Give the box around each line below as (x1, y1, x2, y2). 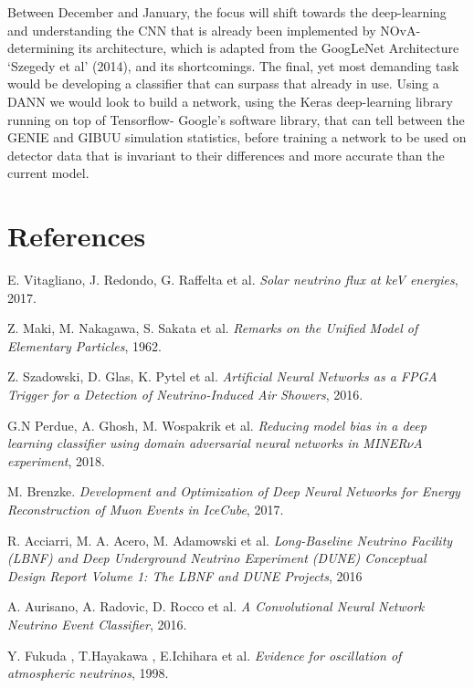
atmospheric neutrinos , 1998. (7, 663, 169, 683)
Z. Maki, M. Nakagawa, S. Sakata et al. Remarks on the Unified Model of (7, 318, 418, 338)
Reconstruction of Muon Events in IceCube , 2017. (7, 500, 284, 518)
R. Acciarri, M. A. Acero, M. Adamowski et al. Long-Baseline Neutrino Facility (7, 530, 453, 549)
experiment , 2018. (7, 451, 105, 470)
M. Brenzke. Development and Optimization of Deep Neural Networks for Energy (7, 482, 460, 501)
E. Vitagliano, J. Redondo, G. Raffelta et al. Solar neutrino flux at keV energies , (7, 270, 458, 289)
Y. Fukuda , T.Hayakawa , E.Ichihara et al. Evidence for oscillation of (7, 645, 402, 664)
